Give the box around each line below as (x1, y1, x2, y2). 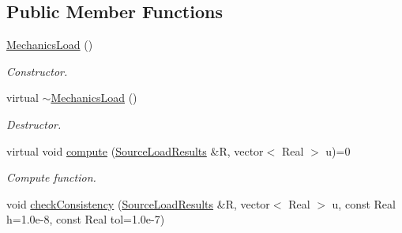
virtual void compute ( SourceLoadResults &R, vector (6, 142, 264, 159)
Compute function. (6, 169, 96, 186)
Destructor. (6, 115, 62, 132)
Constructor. (6, 62, 68, 79)
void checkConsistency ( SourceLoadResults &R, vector (6, 195, 270, 212)
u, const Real (332, 195, 396, 212)
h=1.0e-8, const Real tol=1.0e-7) (6, 211, 165, 227)
